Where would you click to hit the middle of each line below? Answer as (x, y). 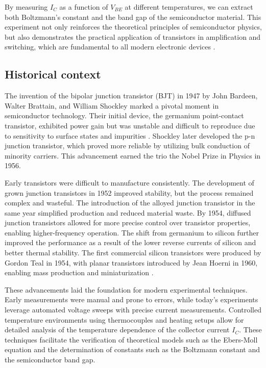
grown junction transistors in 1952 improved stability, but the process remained (129, 192)
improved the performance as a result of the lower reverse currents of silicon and (130, 242)
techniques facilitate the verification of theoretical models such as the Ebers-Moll (131, 339)
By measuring (26, 7)
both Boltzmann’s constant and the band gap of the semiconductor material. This (133, 17)
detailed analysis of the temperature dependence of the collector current (117, 330)
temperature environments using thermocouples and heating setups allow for (124, 319)
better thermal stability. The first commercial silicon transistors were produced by (133, 253)
